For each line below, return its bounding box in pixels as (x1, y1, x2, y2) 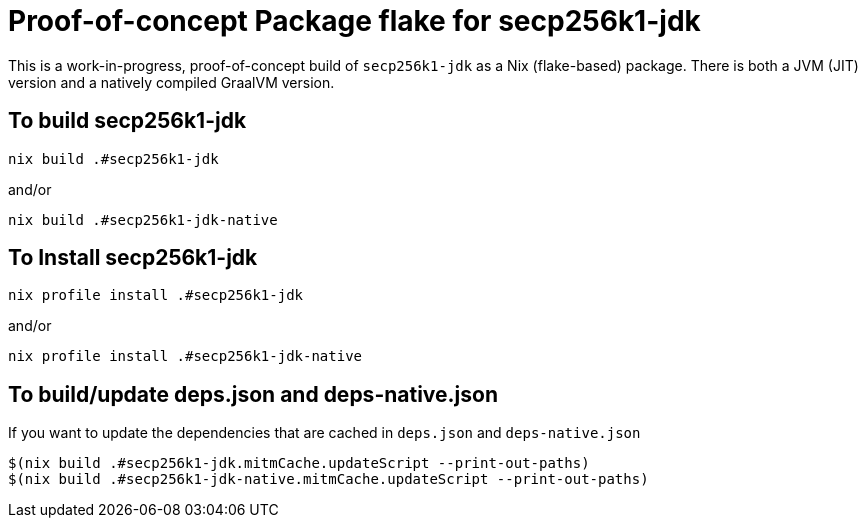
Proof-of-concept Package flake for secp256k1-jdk (8, 4, 701, 38)
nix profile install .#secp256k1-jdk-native (8, 348, 363, 365)
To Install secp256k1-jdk (8, 245, 258, 271)
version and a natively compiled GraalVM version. (8, 73, 335, 91)
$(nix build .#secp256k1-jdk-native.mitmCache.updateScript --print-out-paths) (8, 471, 649, 488)
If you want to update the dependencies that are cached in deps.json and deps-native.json (8, 424, 641, 442)
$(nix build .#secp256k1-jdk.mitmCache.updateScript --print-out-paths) (8, 455, 590, 472)
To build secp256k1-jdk (8, 108, 247, 134)
